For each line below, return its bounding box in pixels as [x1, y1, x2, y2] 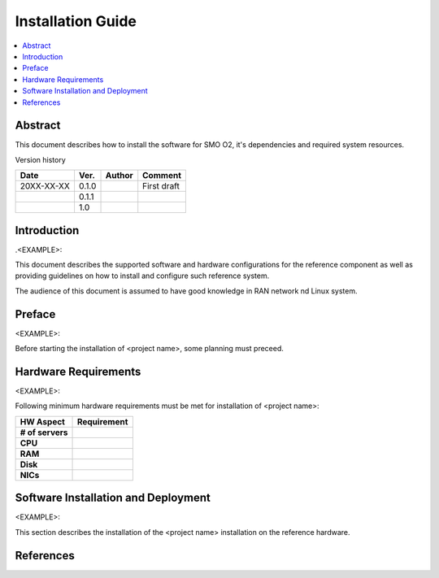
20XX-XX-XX [20, 180, 71, 192]
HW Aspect [20, 415, 65, 427]
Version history [15, 154, 67, 164]
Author [105, 170, 133, 181]
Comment [142, 170, 182, 181]
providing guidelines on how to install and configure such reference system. [15, 271, 270, 280]
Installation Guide [15, 12, 137, 30]
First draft [142, 180, 180, 192]
